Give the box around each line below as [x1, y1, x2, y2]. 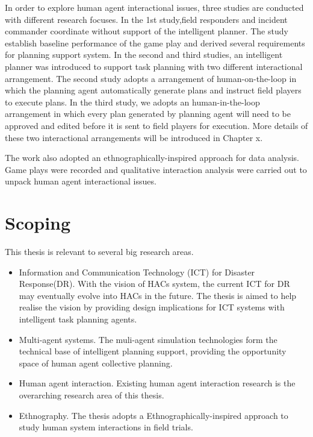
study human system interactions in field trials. [19, 421, 193, 433]
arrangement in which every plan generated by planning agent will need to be [5, 107, 291, 120]
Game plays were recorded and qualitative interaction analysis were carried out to [5, 163, 307, 175]
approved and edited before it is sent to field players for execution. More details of [5, 119, 308, 131]
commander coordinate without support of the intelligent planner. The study [5, 25, 288, 37]
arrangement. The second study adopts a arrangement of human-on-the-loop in [5, 72, 297, 84]
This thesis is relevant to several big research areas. [5, 245, 194, 258]
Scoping [5, 210, 71, 235]
